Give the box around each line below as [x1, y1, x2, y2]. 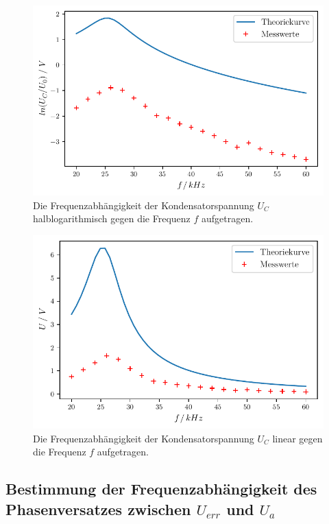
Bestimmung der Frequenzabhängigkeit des [5, 478, 317, 499]
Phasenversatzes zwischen [5, 498, 191, 519]
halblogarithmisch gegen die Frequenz [33, 211, 191, 226]
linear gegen [272, 431, 323, 445]
